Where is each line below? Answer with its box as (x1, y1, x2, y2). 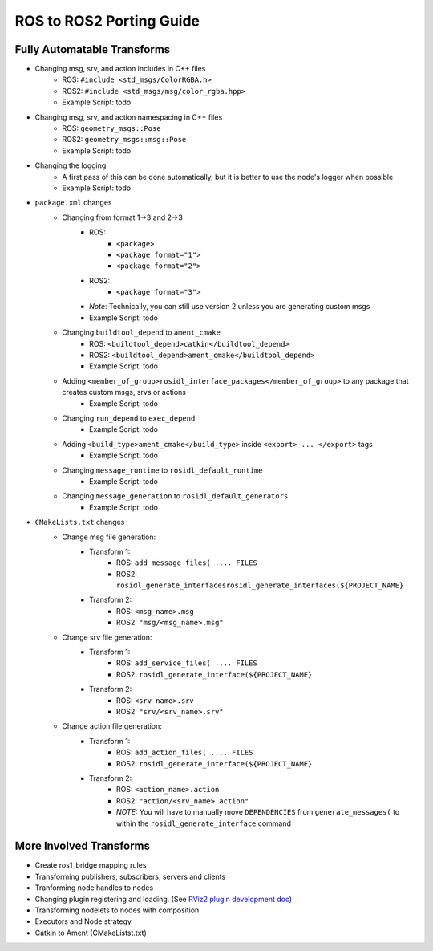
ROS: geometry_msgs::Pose (62, 124, 161, 133)
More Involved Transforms (14, 839, 151, 853)
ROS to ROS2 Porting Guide (14, 12, 200, 30)
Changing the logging (34, 161, 107, 170)
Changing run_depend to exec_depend (62, 413, 196, 423)
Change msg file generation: (62, 532, 156, 542)
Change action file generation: (62, 721, 162, 731)
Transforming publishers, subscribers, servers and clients (34, 872, 226, 881)
